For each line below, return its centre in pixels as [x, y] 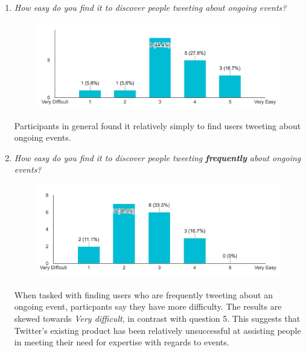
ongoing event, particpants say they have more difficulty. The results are [148, 306]
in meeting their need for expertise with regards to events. [122, 342]
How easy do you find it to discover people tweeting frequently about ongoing [158, 157]
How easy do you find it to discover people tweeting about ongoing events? [150, 7]
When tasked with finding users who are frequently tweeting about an [143, 294]
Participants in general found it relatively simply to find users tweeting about [158, 125]
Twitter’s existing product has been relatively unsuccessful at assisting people [158, 330]
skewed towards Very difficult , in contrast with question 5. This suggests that [157, 318]
